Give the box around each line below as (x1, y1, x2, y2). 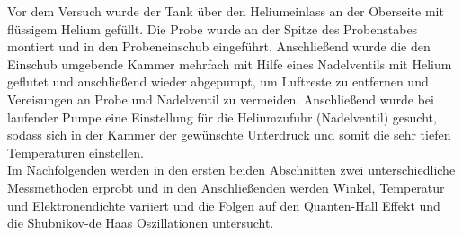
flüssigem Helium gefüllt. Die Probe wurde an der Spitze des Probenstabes (7, 19, 418, 38)
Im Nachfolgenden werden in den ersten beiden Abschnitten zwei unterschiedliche (7, 160, 456, 179)
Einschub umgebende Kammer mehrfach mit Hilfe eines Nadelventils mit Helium (7, 54, 452, 73)
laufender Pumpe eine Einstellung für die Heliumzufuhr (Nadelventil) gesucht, (7, 107, 437, 126)
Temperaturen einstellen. (7, 142, 144, 161)
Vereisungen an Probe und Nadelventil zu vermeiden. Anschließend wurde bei (7, 89, 434, 108)
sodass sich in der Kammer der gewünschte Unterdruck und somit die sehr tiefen (7, 125, 451, 144)
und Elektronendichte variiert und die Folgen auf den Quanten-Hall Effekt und (7, 195, 440, 214)
